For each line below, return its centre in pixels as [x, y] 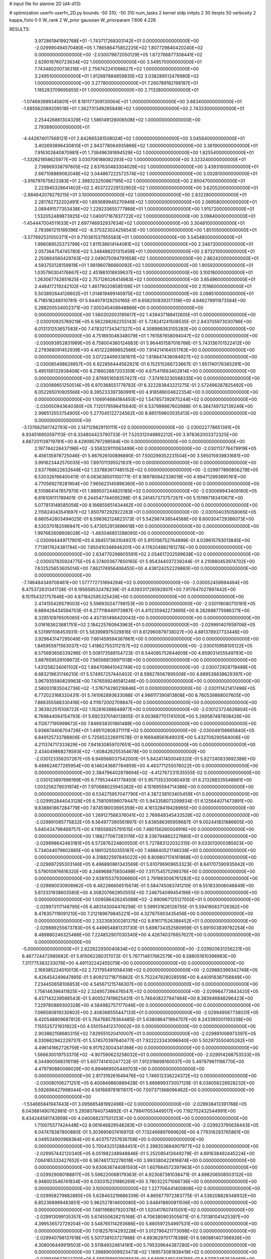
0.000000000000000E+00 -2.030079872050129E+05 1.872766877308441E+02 [118, 55]
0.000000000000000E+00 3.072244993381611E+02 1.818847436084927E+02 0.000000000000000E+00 [146, 357]
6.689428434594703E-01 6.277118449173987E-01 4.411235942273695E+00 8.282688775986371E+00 [142, 611]
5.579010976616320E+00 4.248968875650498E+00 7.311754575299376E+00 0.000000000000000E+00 [145, 871]
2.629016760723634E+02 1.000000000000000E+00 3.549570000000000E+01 [118, 62]
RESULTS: [20, 29]
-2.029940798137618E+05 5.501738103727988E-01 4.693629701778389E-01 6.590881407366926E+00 [143, 1238]
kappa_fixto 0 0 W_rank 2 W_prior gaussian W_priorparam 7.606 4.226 [83, 20]
